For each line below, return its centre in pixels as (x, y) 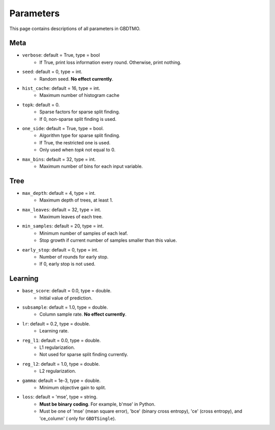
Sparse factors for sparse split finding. (80, 112)
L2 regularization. (58, 371)
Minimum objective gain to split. (73, 387)
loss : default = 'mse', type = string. (60, 397)
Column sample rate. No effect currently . (83, 314)
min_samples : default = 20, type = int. (63, 226)
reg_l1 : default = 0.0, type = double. (62, 340)
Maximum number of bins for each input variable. (91, 166)
